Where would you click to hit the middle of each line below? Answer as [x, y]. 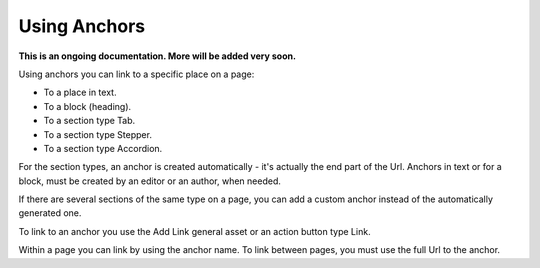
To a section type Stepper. [97, 134]
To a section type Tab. [89, 121]
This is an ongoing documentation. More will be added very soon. [157, 56]
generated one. [50, 213]
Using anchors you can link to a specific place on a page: [136, 74]
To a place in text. [80, 92]
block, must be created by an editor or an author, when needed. [150, 181]
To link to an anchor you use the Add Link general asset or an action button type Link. [194, 231]
